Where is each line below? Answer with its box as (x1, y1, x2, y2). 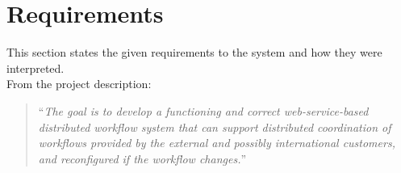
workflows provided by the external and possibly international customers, (38, 134, 395, 151)
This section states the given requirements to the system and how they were (6, 44, 382, 61)
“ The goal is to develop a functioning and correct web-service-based (38, 102, 369, 119)
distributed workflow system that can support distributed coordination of (38, 118, 391, 135)
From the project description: (6, 75, 152, 92)
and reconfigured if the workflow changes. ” (38, 150, 247, 167)
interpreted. (6, 59, 65, 76)
